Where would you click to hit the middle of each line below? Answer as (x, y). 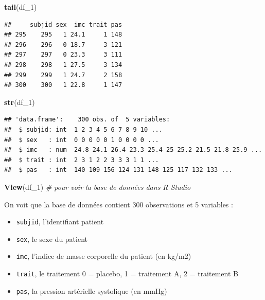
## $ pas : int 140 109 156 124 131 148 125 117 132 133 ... (118, 170)
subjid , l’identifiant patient (60, 222)
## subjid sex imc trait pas (63, 24)
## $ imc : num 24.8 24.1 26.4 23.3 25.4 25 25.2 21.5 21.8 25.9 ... (133, 150)
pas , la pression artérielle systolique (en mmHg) (92, 290)
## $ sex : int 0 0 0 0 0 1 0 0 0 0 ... (82, 140)
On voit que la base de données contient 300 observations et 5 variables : (119, 204)
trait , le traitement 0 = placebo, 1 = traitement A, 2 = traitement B (127, 273)
